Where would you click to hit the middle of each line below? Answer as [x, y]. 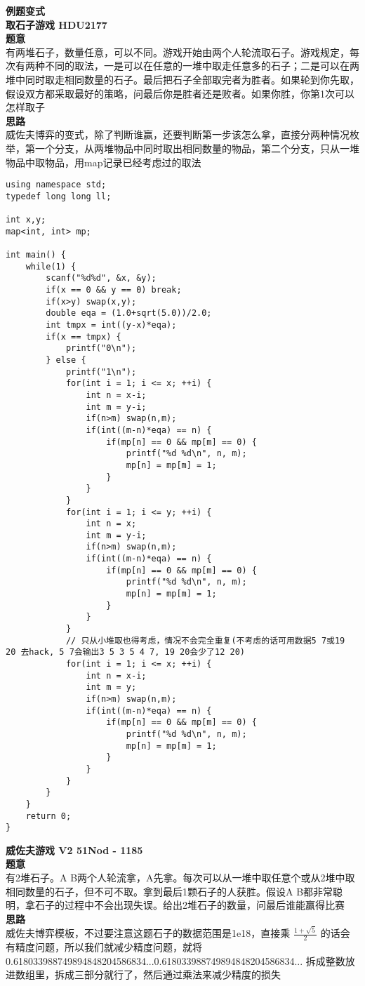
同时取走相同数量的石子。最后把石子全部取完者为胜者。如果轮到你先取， [192, 79]
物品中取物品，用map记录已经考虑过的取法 [104, 162]
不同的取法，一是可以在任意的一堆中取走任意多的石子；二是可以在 [197, 66]
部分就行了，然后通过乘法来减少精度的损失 [182, 974]
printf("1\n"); [101, 372]
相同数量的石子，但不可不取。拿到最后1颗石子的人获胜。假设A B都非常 [170, 891]
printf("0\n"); [101, 348]
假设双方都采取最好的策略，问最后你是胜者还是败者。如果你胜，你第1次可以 [180, 93]
